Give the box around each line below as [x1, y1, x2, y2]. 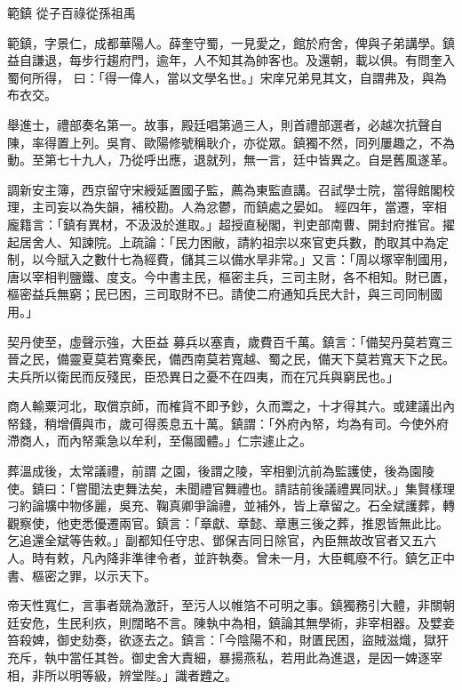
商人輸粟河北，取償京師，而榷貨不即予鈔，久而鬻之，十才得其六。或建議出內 [7, 397, 455, 415]
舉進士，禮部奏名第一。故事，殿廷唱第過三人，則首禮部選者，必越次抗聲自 [7, 115, 442, 133]
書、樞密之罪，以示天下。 [7, 566, 156, 584]
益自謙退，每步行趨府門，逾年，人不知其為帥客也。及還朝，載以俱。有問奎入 [7, 51, 455, 69]
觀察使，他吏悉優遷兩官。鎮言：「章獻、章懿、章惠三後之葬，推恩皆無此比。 [7, 513, 449, 532]
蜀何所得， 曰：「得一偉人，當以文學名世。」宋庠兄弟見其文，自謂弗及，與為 [7, 68, 447, 86]
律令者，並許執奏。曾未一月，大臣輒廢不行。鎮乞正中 [143, 549, 455, 567]
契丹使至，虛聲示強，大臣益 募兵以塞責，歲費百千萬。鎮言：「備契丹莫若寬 [7, 332, 441, 350]
